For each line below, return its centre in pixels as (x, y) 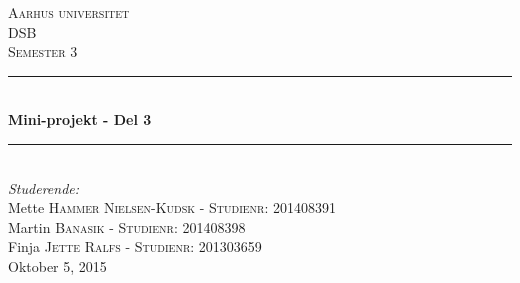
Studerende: (44, 187)
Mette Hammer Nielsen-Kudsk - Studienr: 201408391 (172, 207)
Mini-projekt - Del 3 (80, 119)
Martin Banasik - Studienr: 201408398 (127, 226)
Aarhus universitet (69, 12)
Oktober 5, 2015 (57, 265)
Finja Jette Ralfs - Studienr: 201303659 (135, 246)
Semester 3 (43, 51)
